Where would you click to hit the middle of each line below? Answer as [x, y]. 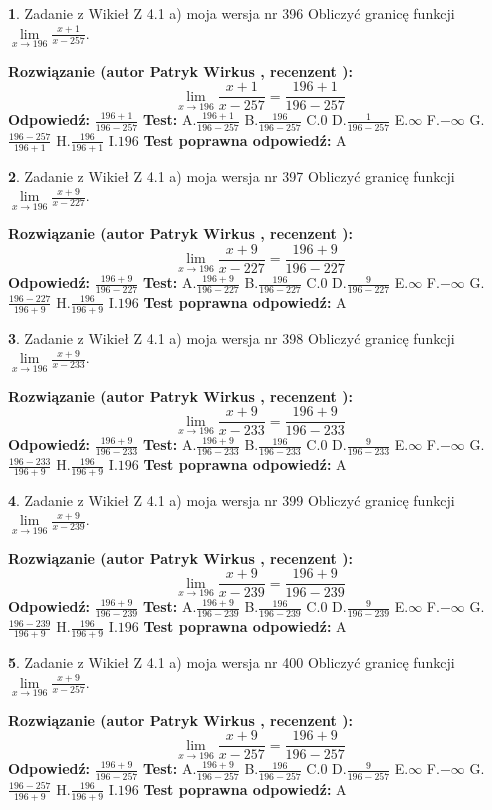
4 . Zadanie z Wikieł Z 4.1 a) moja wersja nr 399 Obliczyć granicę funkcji [231, 499]
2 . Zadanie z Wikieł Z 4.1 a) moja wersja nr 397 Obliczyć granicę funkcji [231, 175]
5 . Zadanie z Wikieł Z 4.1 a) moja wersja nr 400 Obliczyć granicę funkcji [231, 661]
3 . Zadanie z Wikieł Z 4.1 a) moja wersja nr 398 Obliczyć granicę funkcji [231, 337]
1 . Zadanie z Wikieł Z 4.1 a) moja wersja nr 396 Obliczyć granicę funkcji [231, 13]
